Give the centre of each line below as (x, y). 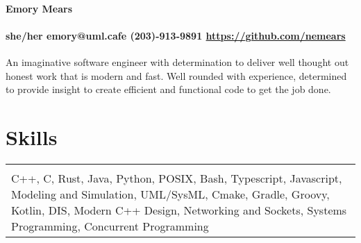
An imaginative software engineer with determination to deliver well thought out (177, 61)
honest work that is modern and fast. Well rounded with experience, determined (176, 75)
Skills (32, 136)
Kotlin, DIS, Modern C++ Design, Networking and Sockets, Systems (179, 210)
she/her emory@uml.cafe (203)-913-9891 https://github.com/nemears (176, 35)
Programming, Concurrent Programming (110, 226)
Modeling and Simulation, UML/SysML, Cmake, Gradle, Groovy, (170, 194)
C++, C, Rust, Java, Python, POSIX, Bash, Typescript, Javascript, (177, 178)
